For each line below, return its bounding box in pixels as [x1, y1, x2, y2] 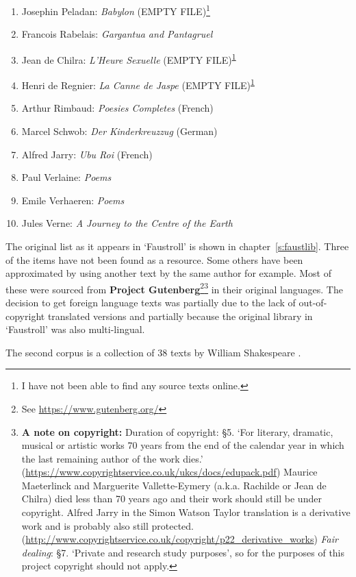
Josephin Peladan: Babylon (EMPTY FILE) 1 [21, 2, 210, 18]
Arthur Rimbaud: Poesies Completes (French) [21, 101, 214, 115]
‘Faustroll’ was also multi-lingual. [5, 322, 145, 336]
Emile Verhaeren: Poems [21, 193, 125, 207]
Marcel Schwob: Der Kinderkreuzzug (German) [21, 123, 218, 138]
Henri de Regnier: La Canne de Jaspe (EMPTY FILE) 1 [21, 76, 255, 92]
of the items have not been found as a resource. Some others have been [5, 252, 303, 267]
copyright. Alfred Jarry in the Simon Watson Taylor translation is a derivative [21, 505, 351, 519]
